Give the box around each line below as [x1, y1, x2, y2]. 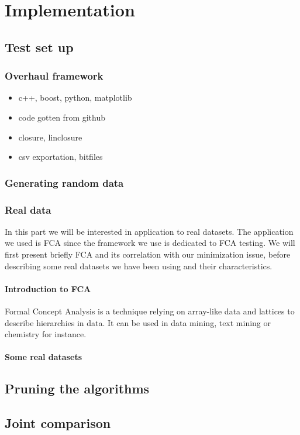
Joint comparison [5, 414, 111, 432]
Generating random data [5, 175, 124, 190]
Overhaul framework [5, 68, 104, 83]
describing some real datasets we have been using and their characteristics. [5, 259, 273, 272]
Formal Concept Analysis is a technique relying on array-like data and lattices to [5, 304, 295, 317]
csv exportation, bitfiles [18, 150, 103, 163]
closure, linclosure [18, 131, 82, 143]
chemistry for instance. [5, 328, 87, 340]
